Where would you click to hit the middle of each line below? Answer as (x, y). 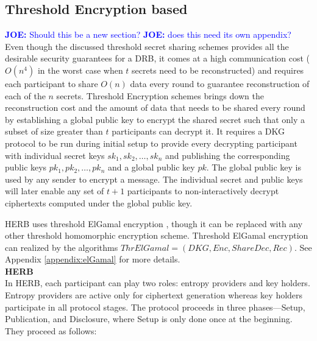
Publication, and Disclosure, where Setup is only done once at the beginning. (149, 319)
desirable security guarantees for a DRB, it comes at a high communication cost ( (158, 58)
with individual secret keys (55, 155)
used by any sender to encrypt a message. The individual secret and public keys (154, 179)
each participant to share (52, 83)
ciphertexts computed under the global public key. (99, 202)
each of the (25, 95)
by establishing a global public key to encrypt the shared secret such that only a (155, 119)
